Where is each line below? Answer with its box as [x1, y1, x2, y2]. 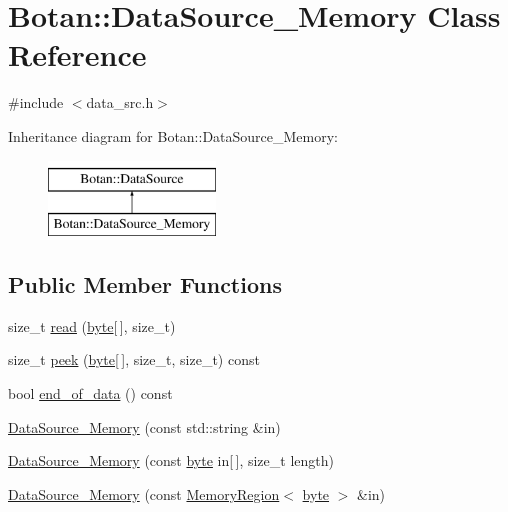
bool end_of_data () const [8, 383, 173, 404]
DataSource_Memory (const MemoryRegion [8, 483, 280, 504]
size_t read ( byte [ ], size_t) [8, 315, 176, 336]
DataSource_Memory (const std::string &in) [8, 416, 281, 437]
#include [8, 92, 64, 113]
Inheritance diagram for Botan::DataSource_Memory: [8, 125, 339, 146]
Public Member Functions [8, 269, 282, 300]
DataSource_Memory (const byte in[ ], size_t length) [8, 450, 334, 471]
